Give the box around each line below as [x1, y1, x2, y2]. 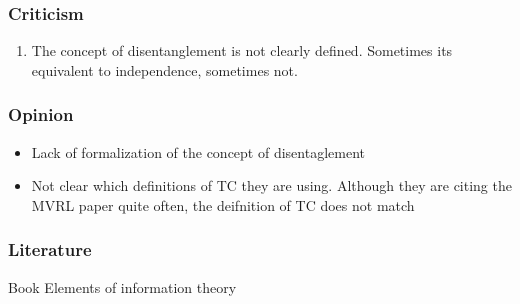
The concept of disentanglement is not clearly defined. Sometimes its [31, 40, 453, 61]
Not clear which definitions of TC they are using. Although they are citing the [31, 175, 512, 196]
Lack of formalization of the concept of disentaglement [31, 141, 365, 162]
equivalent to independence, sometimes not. [31, 59, 298, 80]
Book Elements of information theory [8, 276, 237, 297]
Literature [8, 237, 92, 262]
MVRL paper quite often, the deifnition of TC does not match [31, 194, 415, 215]
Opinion [8, 102, 74, 127]
